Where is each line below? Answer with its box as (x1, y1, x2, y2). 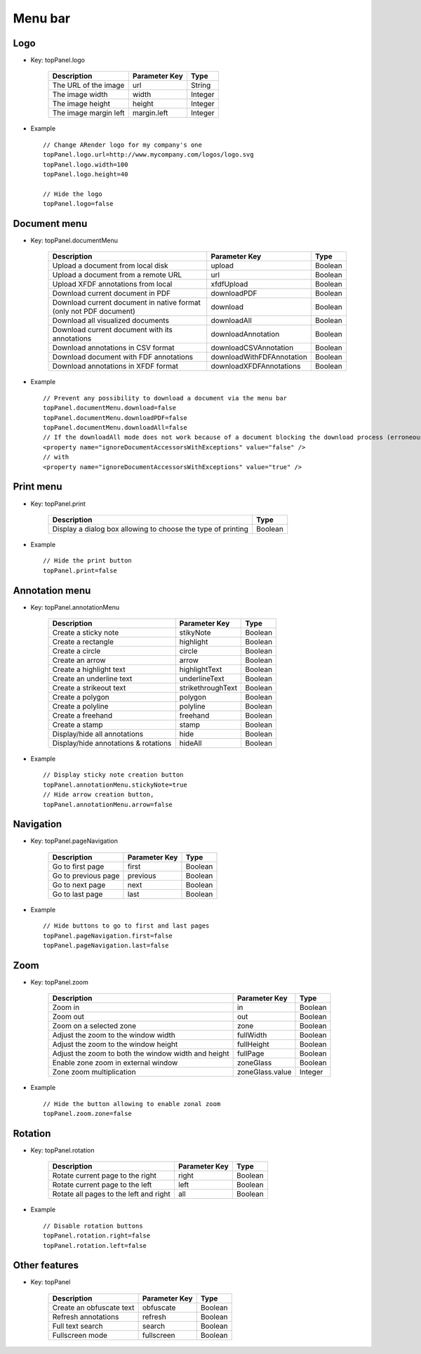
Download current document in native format (52, 298, 201, 308)
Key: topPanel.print (30, 499, 86, 508)
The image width (52, 90, 108, 100)
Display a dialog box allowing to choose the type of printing (52, 524, 249, 534)
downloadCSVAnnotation (210, 343, 294, 353)
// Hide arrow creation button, (43, 791, 154, 798)
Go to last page (52, 889, 103, 899)
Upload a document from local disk (52, 261, 168, 270)
